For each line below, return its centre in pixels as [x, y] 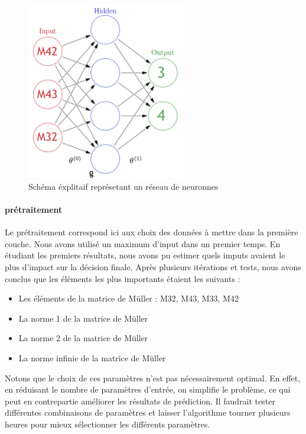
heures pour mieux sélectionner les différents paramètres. [108, 424]
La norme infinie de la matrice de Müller [92, 357]
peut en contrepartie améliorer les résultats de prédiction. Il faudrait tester [140, 401]
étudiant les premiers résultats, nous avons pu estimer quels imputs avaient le [145, 255]
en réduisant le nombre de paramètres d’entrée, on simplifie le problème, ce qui [148, 389]
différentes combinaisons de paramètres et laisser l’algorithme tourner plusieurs [148, 412]
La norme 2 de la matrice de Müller [83, 338]
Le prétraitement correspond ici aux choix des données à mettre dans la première [152, 232]
